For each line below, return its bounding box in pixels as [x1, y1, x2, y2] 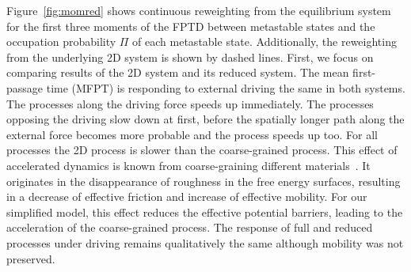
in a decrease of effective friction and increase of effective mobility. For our [6, 188, 367, 205]
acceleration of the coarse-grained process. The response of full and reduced [6, 219, 373, 236]
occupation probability [6, 33, 116, 50]
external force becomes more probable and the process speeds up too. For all [6, 126, 379, 142]
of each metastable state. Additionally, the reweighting [132, 33, 397, 50]
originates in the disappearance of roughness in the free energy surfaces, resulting [6, 172, 401, 189]
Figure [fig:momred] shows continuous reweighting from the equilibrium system [6, 2, 391, 18]
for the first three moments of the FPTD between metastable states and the [6, 17, 375, 34]
